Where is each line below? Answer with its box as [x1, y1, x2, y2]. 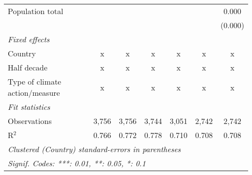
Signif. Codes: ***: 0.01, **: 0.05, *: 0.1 [8, 157, 146, 169]
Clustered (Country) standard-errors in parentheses [8, 143, 181, 155]
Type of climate [8, 76, 62, 87]
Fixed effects [8, 34, 50, 45]
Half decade [8, 62, 47, 73]
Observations [8, 115, 52, 126]
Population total [8, 5, 63, 17]
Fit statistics [8, 101, 50, 112]
